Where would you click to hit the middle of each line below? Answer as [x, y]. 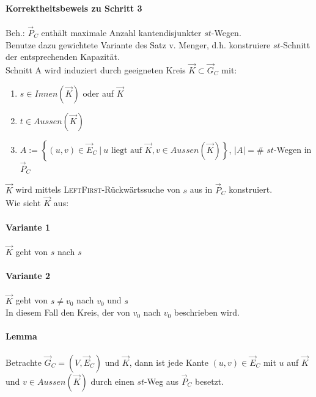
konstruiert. [251, 189]
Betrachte [24, 362]
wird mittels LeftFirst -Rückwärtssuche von [98, 189]
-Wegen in [292, 149]
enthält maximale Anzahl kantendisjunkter [121, 33]
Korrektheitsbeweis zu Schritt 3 [74, 8]
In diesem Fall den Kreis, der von [68, 312]
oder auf [98, 93]
